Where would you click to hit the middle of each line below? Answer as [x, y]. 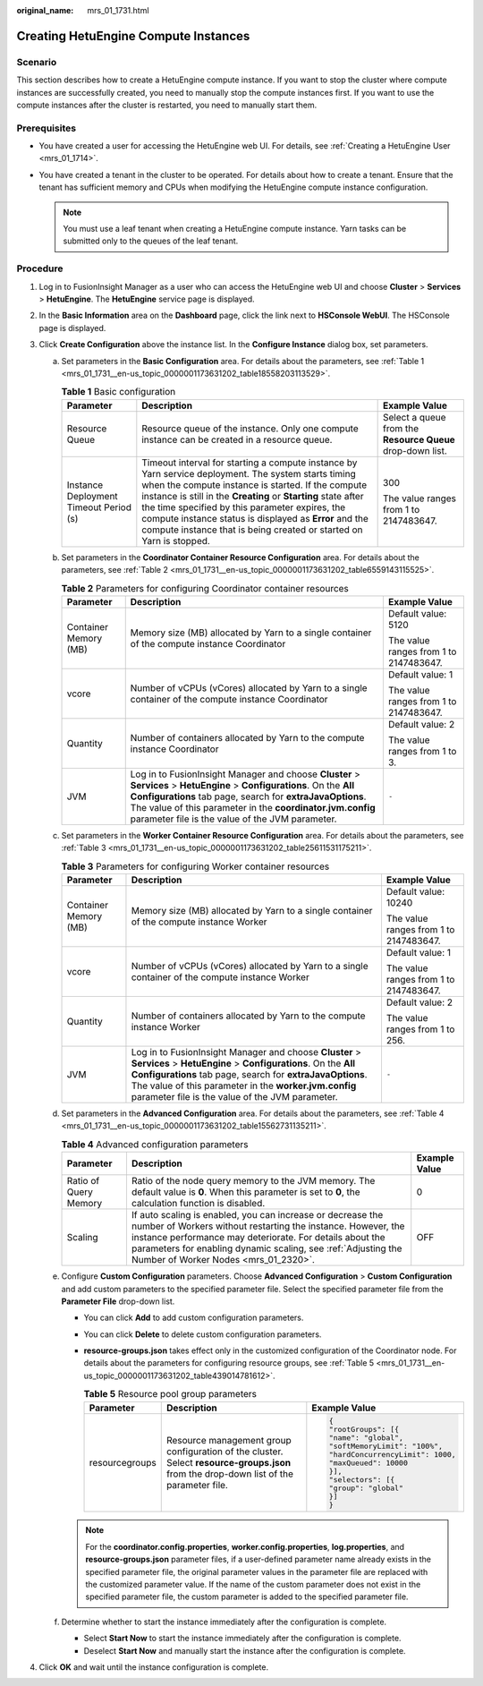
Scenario [37, 62]
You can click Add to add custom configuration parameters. [194, 1318]
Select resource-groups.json [228, 1463]
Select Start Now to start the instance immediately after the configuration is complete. [242, 1639]
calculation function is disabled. [198, 1204]
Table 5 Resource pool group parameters [170, 1394]
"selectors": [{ [362, 1480]
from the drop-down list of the [230, 1474]
